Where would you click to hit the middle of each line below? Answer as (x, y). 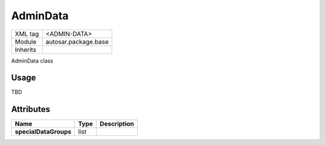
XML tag (27, 34)
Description (117, 124)
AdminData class (32, 61)
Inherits (25, 49)
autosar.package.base (77, 42)
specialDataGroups (43, 132)
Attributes (31, 109)
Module (26, 42)
